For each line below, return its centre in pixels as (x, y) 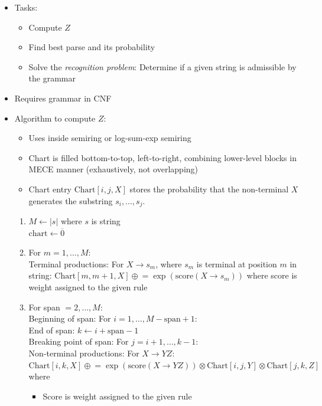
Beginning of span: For (70, 318)
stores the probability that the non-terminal (209, 189)
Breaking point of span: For (79, 341)
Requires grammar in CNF (63, 98)
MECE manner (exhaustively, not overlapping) (113, 169)
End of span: (52, 330)
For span (44, 307)
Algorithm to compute (55, 118)
